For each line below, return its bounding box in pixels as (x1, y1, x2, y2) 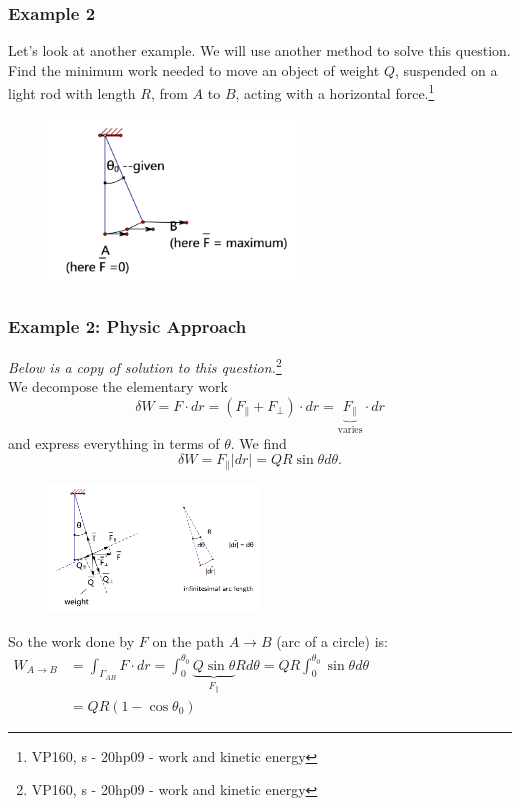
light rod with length (8, 83, 136, 104)
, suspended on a (394, 59, 498, 80)
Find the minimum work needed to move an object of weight (8, 59, 380, 80)
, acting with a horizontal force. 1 (235, 80, 435, 104)
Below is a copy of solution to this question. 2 (8, 353, 282, 377)
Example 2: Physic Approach (8, 313, 247, 338)
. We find (230, 432, 287, 453)
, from (150, 83, 188, 104)
